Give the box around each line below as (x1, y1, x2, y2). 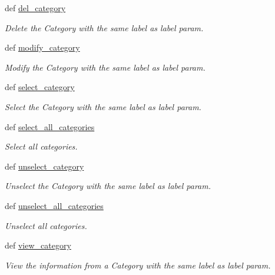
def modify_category (5, 41, 80, 54)
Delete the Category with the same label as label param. (5, 21, 204, 34)
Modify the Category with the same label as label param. (5, 61, 206, 73)
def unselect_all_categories (5, 199, 104, 211)
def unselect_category (5, 160, 84, 172)
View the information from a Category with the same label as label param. (5, 259, 271, 271)
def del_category (5, 2, 66, 14)
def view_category (5, 239, 71, 251)
